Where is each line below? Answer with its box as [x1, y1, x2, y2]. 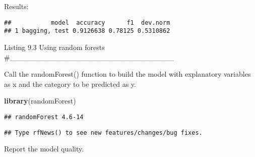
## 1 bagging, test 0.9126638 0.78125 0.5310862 [4, 27, 170, 35]
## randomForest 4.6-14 [4, 113, 84, 121]
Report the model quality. [4, 143, 84, 154]
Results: [4, 1, 29, 11]
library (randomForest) [4, 95, 76, 106]
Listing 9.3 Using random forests [4, 41, 105, 52]
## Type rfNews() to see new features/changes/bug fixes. [4, 129, 203, 136]
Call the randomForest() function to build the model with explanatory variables [4, 69, 251, 79]
